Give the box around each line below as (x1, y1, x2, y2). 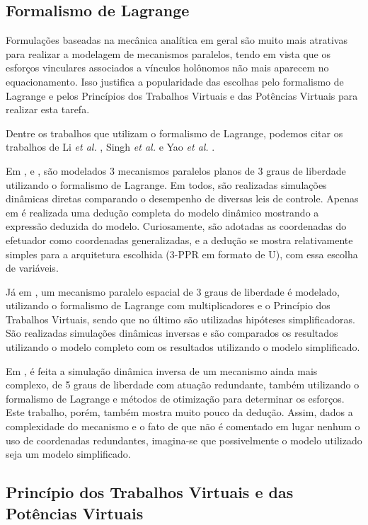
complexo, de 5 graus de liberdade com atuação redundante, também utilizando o (6, 377, 360, 392)
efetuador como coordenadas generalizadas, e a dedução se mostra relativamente (6, 232, 353, 247)
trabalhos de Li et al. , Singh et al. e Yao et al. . (6, 139, 215, 154)
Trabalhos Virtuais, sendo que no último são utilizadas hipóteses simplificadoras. (6, 311, 355, 326)
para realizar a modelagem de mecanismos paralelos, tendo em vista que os (6, 46, 330, 61)
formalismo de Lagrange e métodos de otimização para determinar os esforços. (6, 391, 345, 405)
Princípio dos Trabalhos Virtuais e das (6, 481, 294, 503)
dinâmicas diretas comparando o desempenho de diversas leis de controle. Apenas (6, 191, 359, 206)
